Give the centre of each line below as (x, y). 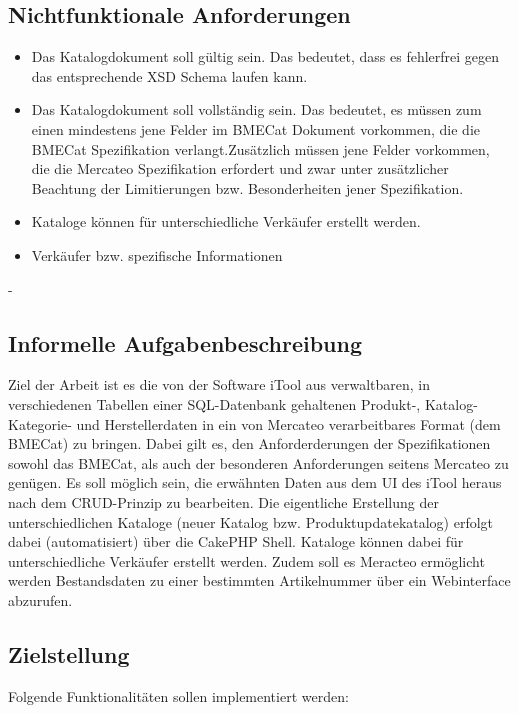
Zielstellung (69, 653)
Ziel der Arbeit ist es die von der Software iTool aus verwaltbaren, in (219, 384)
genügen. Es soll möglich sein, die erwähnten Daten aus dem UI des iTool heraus (255, 482)
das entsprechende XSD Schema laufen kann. (169, 75)
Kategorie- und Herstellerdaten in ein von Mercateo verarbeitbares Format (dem (254, 423)
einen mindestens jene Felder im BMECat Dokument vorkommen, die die (256, 128)
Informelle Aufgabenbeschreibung (185, 342)
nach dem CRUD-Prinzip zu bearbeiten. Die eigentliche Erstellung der (223, 501)
